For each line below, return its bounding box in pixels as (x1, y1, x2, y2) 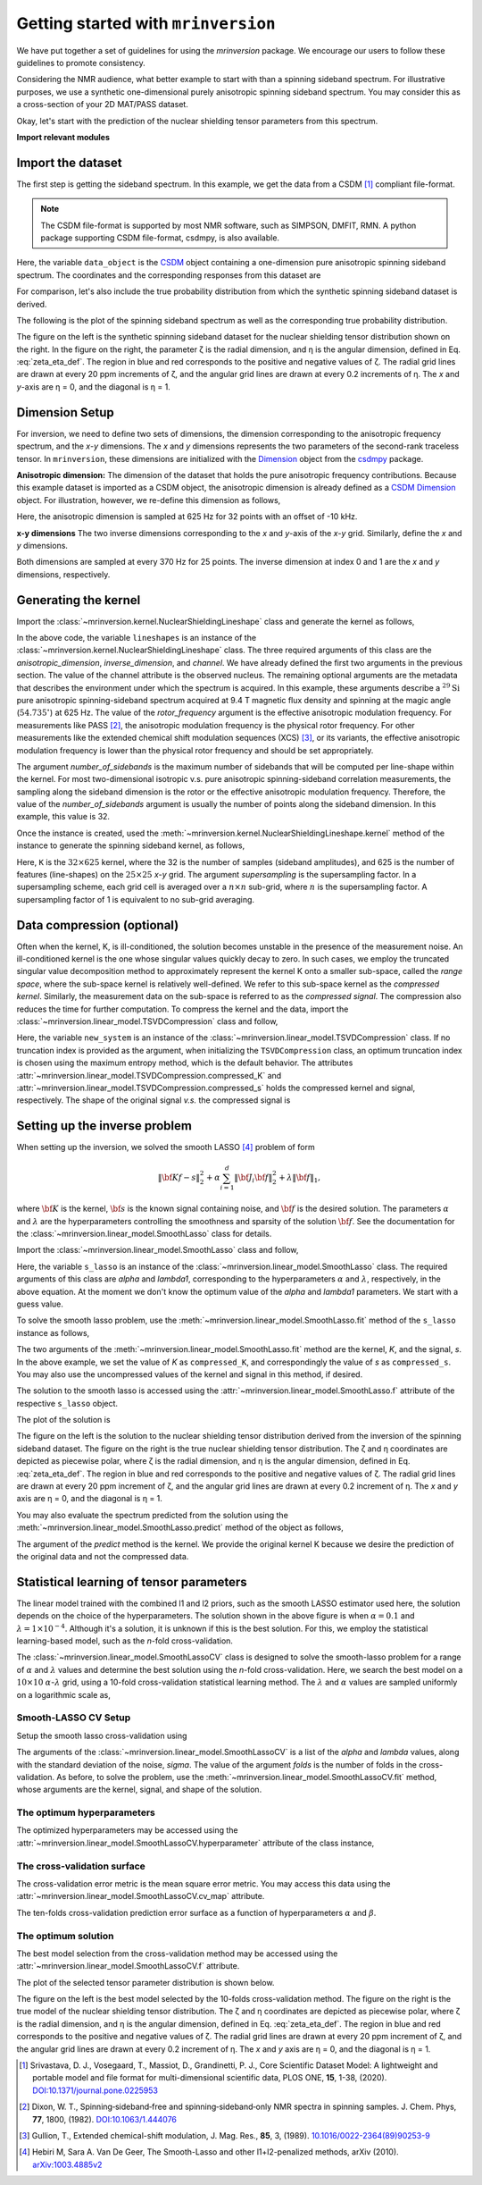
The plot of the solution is (16, 1415, 111, 1425)
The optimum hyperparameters (16, 1806, 155, 1819)
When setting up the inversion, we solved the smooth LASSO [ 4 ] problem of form (16, 1142, 316, 1153)
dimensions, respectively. (16, 568, 111, 580)
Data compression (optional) (16, 917, 179, 933)
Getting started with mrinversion (16, 13, 276, 33)
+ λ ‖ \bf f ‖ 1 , (278, 1172, 321, 1185)
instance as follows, (16, 1327, 90, 1338)
